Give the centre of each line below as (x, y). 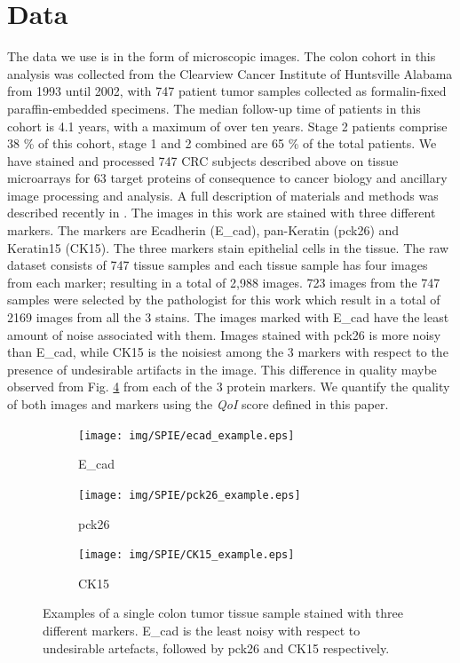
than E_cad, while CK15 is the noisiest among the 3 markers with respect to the (228, 352)
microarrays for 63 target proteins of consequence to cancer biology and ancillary (227, 178)
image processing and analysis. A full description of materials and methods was (223, 195)
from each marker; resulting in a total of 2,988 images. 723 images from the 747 (224, 282)
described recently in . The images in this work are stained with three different (222, 213)
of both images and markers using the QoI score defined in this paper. (198, 404)
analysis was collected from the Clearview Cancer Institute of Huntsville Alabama (230, 73)
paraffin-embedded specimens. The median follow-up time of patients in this (214, 108)
